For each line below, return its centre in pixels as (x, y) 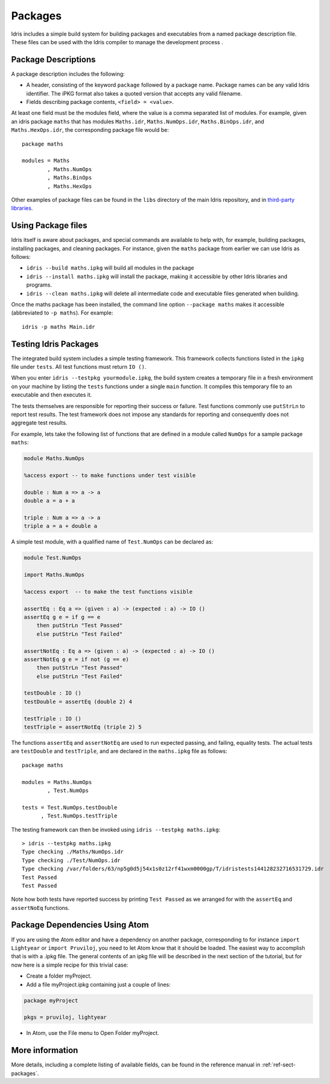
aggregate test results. (39, 423)
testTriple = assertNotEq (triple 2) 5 (83, 727)
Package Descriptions (53, 60)
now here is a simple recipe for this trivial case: (70, 965)
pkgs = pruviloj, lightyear (65, 1017)
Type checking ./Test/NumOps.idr (71, 860)
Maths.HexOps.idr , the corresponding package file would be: (90, 130)
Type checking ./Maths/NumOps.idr (73, 852)
